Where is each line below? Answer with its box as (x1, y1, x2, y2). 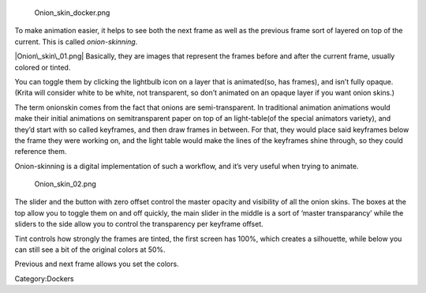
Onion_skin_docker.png (34, 8, 110, 17)
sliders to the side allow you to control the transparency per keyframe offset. (14, 220, 263, 229)
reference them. (14, 147, 67, 156)
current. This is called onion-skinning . (14, 36, 138, 47)
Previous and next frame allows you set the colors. (14, 259, 179, 269)
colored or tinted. (14, 62, 71, 72)
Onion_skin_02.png (34, 179, 96, 189)
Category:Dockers (14, 273, 74, 284)
